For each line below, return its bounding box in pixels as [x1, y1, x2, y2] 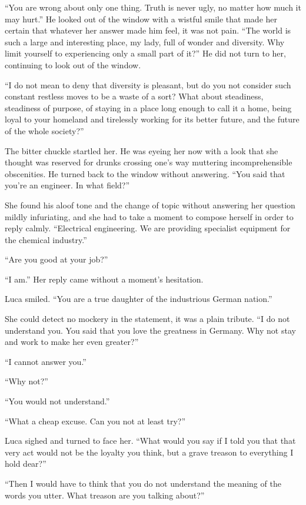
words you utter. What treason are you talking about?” [5, 489, 205, 501]
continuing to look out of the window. [5, 58, 141, 71]
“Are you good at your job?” [5, 253, 108, 265]
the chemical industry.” [5, 233, 87, 245]
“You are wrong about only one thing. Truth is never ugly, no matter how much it [5, 1, 301, 13]
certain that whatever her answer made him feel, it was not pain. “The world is [5, 24, 291, 36]
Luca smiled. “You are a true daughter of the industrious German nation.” [5, 293, 272, 305]
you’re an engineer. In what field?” [5, 179, 130, 191]
